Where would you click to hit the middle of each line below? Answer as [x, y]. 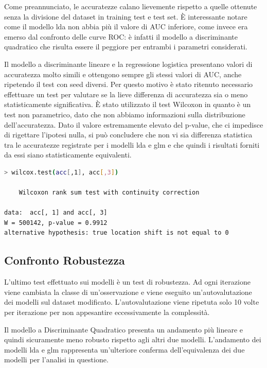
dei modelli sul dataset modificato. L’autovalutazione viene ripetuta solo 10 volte [132, 302]
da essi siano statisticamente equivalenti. [68, 155]
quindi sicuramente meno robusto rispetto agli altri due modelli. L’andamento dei [133, 339]
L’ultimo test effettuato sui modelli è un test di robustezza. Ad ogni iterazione [127, 282]
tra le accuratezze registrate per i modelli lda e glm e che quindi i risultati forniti [132, 144]
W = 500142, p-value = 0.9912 [56, 223]
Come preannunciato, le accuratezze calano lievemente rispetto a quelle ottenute [131, 6]
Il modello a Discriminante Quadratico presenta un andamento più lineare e [124, 329]
